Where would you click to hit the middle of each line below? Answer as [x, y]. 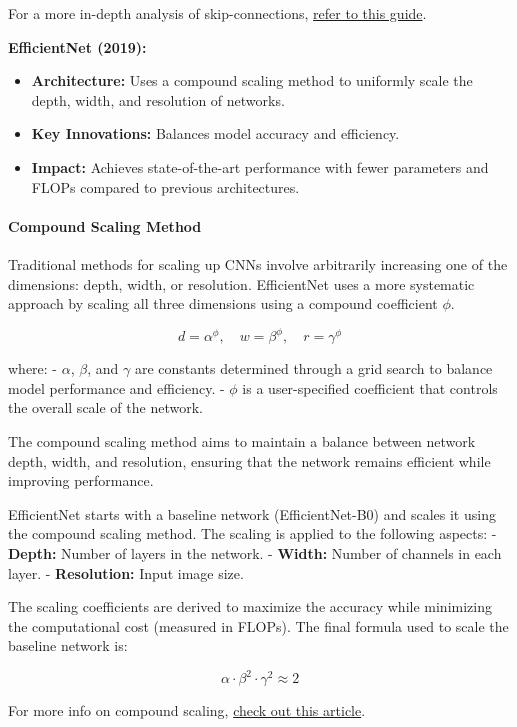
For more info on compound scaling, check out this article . [187, 710]
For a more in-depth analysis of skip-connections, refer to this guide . [217, 13]
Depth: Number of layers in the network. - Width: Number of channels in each [255, 552]
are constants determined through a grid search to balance [313, 368]
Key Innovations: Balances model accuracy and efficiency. [215, 133]
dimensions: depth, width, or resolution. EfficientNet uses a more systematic [241, 283]
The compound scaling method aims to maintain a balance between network [242, 441]
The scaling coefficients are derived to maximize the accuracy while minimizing [250, 606]
